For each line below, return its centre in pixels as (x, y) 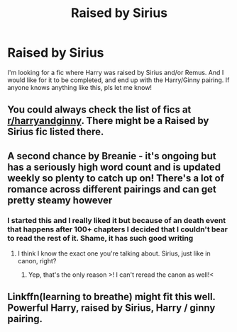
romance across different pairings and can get (112, 189)
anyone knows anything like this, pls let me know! (80, 87)
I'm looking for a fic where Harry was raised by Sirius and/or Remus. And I (116, 72)
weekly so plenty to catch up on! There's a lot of (116, 178)
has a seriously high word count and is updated (114, 167)
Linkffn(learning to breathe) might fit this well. (111, 297)
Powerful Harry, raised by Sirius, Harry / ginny (111, 308)
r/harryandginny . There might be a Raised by (108, 121)
